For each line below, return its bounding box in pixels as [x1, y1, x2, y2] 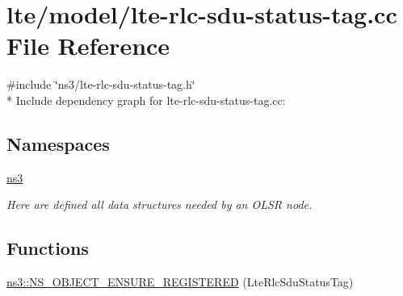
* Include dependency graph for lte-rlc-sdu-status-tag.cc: [6, 91, 286, 108]
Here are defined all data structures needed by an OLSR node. [6, 196, 313, 213]
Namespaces [6, 131, 110, 156]
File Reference [6, 29, 170, 62]
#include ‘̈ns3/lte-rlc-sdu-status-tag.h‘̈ [6, 76, 195, 93]
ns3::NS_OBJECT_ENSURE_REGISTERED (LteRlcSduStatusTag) [6, 273, 354, 290]
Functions [6, 236, 89, 261]
